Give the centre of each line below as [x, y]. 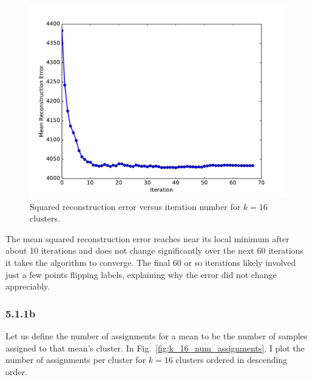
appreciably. [28, 286]
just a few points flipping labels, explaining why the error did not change [141, 274]
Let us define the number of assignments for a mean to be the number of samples [157, 335]
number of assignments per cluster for [76, 360]
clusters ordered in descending [232, 360]
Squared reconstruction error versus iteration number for [135, 206]
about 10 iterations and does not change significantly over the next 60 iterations [154, 250]
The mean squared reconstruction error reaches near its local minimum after [148, 238]
